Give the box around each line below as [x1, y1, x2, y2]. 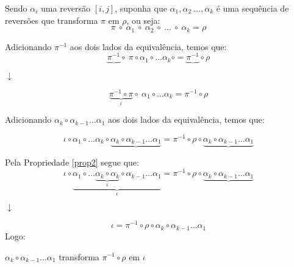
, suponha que [115, 2, 167, 14]
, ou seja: [126, 13, 160, 26]
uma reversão [41, 2, 91, 14]
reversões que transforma [5, 13, 98, 26]
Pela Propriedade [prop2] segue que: [5, 156, 139, 169]
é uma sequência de [216, 2, 289, 14]
